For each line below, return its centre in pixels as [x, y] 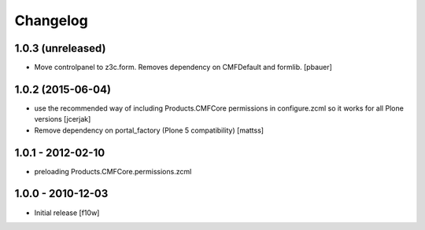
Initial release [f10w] [67, 213]
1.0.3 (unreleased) [60, 48]
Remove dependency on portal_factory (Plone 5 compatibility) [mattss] [149, 130]
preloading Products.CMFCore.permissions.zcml [113, 171]
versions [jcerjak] [63, 119]
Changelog [51, 20]
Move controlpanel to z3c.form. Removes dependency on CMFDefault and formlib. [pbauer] [183, 68]
